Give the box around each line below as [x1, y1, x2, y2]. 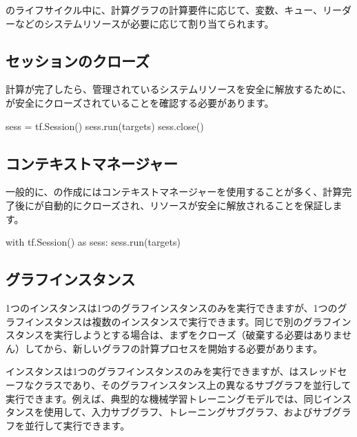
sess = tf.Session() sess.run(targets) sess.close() [6, 118, 204, 133]
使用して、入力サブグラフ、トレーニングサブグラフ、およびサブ [43, 405, 332, 419]
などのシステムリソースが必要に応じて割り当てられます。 [14, 16, 274, 30]
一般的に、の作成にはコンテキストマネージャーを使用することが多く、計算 [6, 184, 343, 199]
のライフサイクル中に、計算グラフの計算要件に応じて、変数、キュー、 [6, 3, 323, 17]
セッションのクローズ [6, 50, 150, 71]
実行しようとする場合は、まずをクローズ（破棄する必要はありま [53, 328, 343, 342]
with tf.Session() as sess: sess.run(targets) [6, 235, 181, 249]
